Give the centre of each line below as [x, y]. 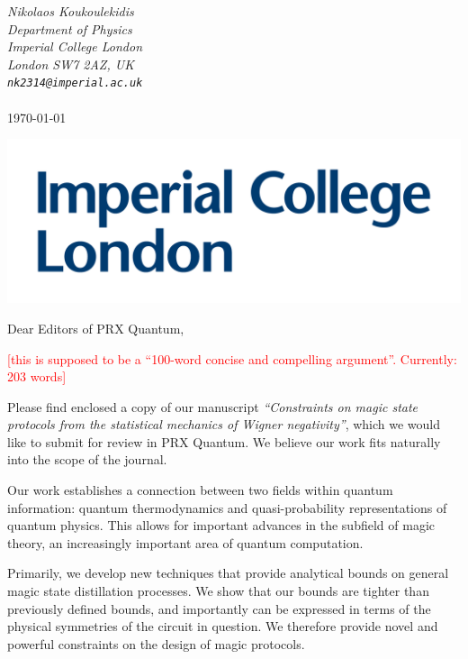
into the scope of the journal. [87, 459]
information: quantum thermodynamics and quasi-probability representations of [227, 507]
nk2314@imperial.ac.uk [75, 83]
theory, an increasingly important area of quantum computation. [185, 542]
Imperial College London [75, 46]
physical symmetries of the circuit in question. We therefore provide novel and [223, 626]
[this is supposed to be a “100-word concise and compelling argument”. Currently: [232, 358]
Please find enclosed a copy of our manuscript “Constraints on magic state [213, 406]
